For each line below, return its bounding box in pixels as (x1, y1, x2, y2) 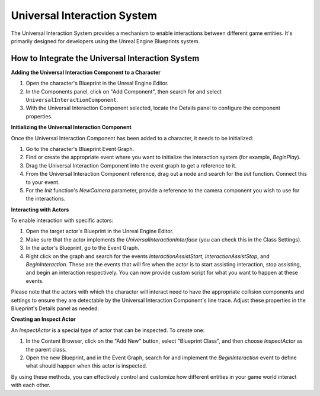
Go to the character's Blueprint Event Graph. (25, 145, 135, 152)
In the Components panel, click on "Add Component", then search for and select (25, 88, 222, 95)
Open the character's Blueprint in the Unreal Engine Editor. (25, 80, 169, 87)
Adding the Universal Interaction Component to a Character (11, 69, 161, 76)
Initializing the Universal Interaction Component (11, 124, 132, 131)
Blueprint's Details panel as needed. (11, 305, 100, 312)
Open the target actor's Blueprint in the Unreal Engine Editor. (25, 228, 174, 235)
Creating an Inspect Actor (11, 315, 76, 323)
